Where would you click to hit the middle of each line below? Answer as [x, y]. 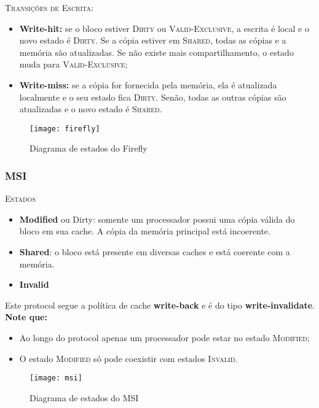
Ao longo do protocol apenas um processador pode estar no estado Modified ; [164, 337]
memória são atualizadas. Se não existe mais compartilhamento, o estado [156, 52]
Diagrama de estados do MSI [84, 397]
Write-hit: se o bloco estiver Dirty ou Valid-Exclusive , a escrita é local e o [164, 28]
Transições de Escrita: [49, 7]
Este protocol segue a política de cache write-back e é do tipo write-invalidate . [160, 305]
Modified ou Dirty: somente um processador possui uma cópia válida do [157, 219]
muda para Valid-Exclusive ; [73, 64]
